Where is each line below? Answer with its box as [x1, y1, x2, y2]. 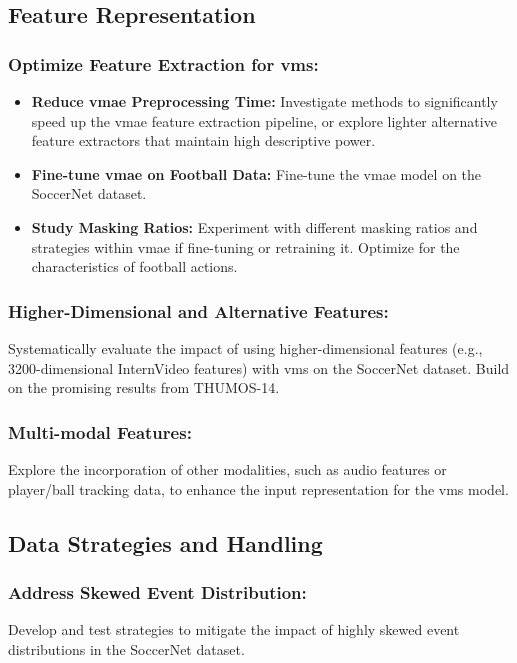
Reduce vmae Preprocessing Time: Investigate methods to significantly [31, 91, 498, 111]
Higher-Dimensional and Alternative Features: [8, 298, 389, 323]
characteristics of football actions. [31, 256, 238, 277]
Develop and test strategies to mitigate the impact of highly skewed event [8, 619, 460, 640]
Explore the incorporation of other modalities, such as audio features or [8, 458, 447, 479]
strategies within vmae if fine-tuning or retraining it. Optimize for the [31, 236, 460, 257]
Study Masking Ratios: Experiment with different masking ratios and [31, 216, 478, 237]
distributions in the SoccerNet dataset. [8, 638, 245, 659]
